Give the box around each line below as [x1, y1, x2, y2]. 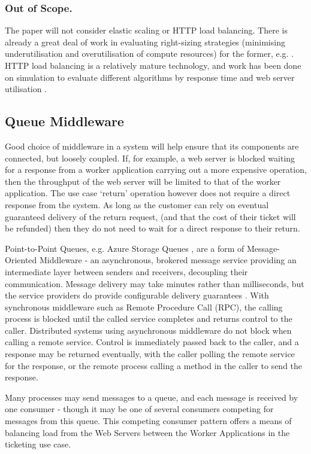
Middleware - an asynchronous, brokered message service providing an [39, 254, 297, 266]
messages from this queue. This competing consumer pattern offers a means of [5, 415, 292, 427]
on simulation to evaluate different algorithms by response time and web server [5, 71, 295, 83]
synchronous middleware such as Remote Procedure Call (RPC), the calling [5, 300, 283, 313]
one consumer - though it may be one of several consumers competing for [5, 403, 274, 415]
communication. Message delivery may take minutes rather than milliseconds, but [5, 277, 304, 290]
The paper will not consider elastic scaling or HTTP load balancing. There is [5, 24, 288, 36]
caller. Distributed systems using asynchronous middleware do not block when [5, 324, 292, 336]
